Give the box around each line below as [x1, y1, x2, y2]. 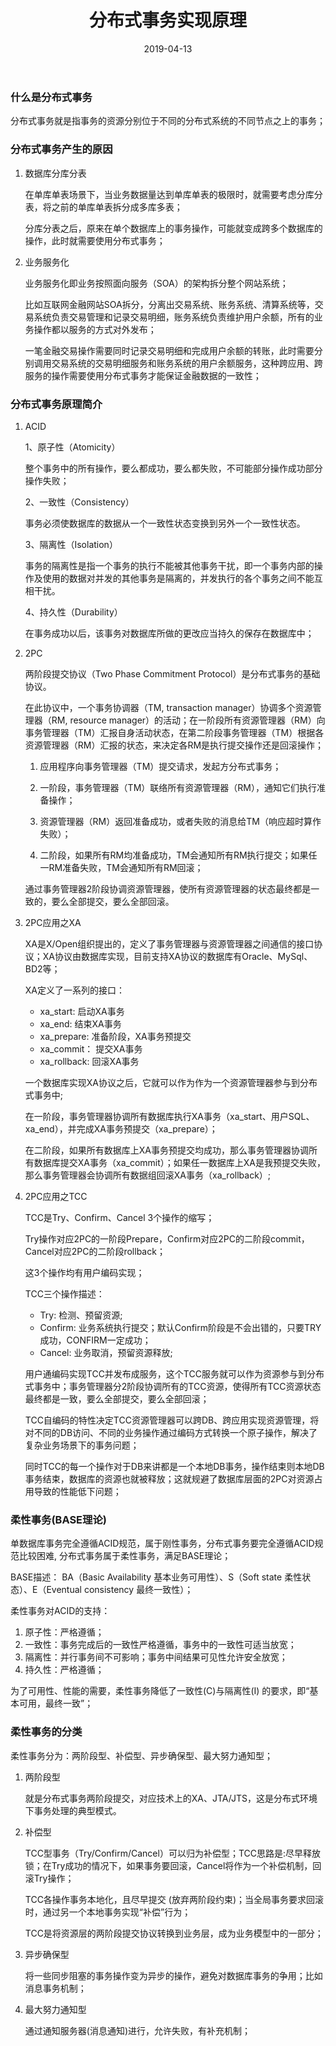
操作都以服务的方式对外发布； [33, 323, 157, 335]
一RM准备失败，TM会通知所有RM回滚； [39, 861, 204, 873]
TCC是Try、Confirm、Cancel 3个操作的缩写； [24, 1211, 215, 1223]
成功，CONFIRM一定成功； [39, 1334, 152, 1346]
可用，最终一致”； [18, 1697, 94, 1710]
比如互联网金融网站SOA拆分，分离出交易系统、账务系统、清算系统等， [24, 298, 315, 310]
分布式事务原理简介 [10, 397, 103, 411]
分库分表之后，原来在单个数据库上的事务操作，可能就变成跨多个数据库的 [24, 222, 323, 234]
